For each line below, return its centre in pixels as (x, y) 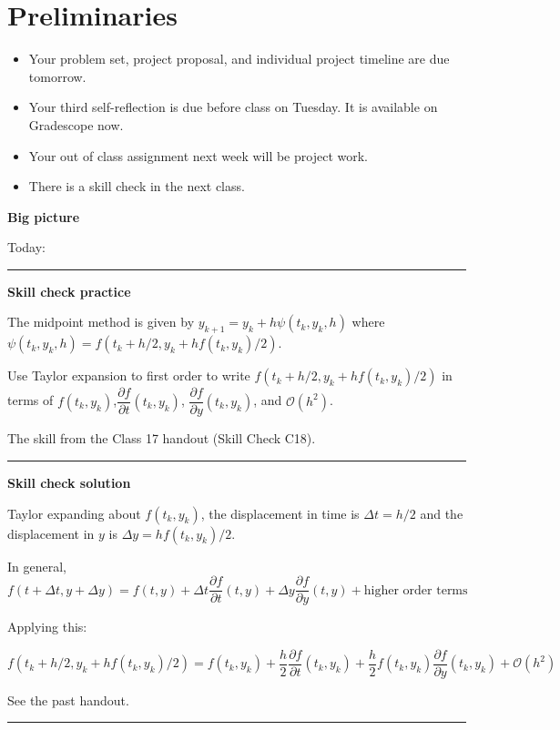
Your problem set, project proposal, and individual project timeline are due (239, 59)
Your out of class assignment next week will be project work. (198, 155)
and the (442, 513)
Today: (27, 247)
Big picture (44, 216)
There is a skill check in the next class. (137, 186)
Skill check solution (69, 482)
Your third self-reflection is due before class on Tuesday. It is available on (233, 107)
